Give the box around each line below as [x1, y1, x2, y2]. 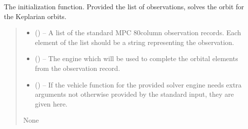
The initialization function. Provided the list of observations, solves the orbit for [4, 1, 244, 11]
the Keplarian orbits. [4, 11, 67, 21]
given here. [35, 98, 68, 108]
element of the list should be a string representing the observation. [35, 37, 234, 47]
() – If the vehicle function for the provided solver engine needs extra [35, 79, 242, 89]
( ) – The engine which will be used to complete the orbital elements [35, 53, 238, 64]
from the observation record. [35, 63, 120, 73]
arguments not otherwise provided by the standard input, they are [35, 89, 234, 99]
